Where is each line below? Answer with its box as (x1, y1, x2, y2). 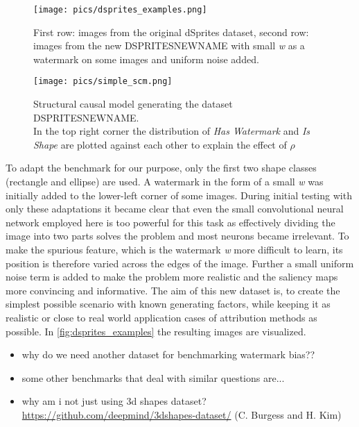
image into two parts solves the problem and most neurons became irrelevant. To (6, 228, 349, 243)
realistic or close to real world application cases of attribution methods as (6, 310, 317, 324)
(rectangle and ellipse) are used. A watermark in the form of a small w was (6, 174, 324, 189)
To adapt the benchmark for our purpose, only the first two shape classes (6, 160, 317, 175)
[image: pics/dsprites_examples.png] (33, 5, 207, 15)
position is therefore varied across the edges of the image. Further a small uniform (6, 256, 354, 270)
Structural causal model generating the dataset (33, 97, 233, 111)
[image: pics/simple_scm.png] (33, 76, 173, 87)
